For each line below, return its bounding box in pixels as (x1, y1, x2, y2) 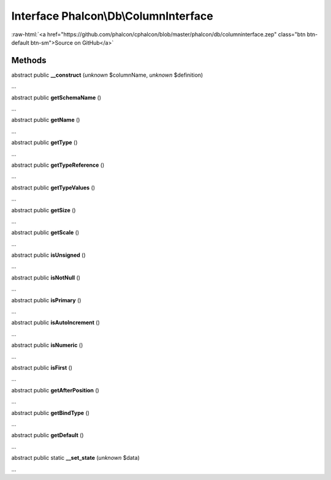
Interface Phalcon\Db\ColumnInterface (11, 9, 214, 23)
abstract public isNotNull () (11, 273, 81, 281)
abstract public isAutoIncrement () (11, 319, 101, 326)
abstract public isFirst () (11, 364, 73, 371)
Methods (11, 55, 47, 66)
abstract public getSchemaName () (11, 94, 101, 101)
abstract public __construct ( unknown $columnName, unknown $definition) (11, 71, 204, 78)
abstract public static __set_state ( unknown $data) (11, 454, 140, 462)
